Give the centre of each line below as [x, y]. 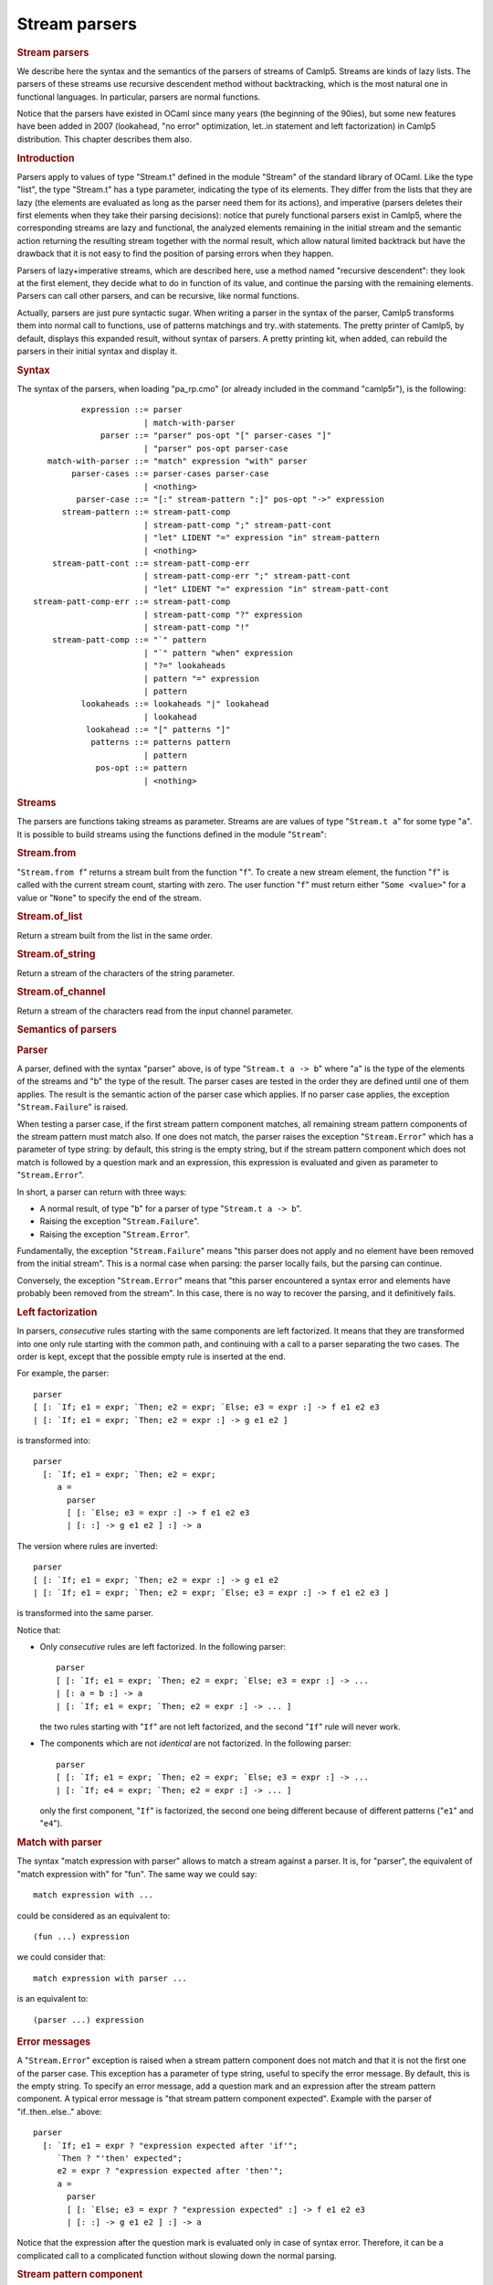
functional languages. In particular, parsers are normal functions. [139, 97]
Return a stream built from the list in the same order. [115, 935]
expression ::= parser [131, 410]
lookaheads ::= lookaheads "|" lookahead [175, 704]
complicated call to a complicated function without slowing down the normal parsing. [177, 2255]
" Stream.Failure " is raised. [73, 1107]
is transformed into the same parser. [85, 1613]
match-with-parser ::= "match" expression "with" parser [177, 461]
